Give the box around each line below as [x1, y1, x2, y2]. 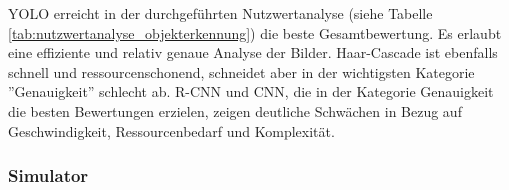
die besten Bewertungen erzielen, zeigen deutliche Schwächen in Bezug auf [8, 100, 462, 121]
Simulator [8, 163, 89, 188]
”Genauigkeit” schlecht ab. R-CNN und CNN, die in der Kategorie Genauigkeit [8, 81, 494, 102]
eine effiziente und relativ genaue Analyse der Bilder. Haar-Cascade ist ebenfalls [8, 42, 498, 63]
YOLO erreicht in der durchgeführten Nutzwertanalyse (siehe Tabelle [8, 3, 433, 23]
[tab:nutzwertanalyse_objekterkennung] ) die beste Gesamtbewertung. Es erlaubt [8, 22, 502, 43]
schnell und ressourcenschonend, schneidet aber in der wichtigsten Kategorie [8, 61, 475, 82]
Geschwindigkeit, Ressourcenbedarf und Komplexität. [8, 120, 335, 141]
